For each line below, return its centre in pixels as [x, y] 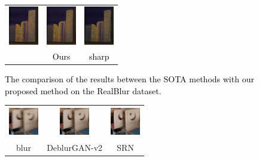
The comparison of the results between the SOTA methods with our [129, 79]
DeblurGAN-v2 [75, 148]
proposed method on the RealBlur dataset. [83, 90]
